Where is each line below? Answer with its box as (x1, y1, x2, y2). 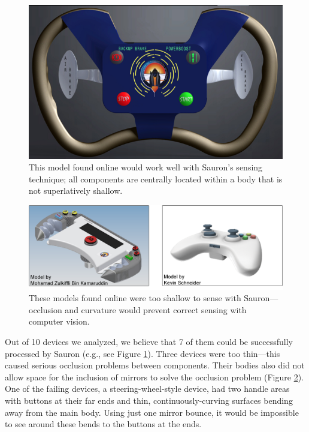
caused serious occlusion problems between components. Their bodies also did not (5, 359, 305, 371)
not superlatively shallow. (29, 184, 123, 197)
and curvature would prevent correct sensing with (65, 303, 247, 316)
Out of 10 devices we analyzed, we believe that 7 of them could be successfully (5, 335, 293, 348)
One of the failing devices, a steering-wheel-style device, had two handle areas (5, 382, 290, 395)
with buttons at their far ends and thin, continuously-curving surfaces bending (5, 394, 293, 407)
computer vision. (29, 315, 90, 328)
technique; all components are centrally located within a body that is (29, 172, 283, 185)
